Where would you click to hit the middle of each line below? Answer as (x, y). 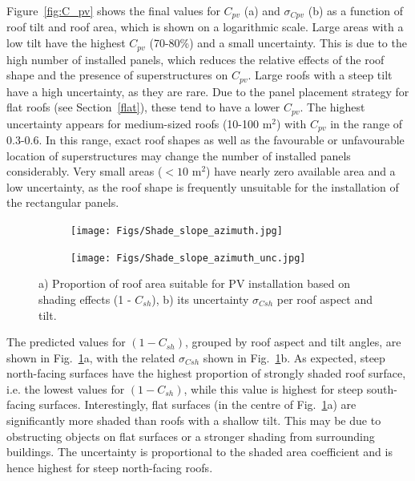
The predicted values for (66, 342)
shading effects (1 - (85, 299)
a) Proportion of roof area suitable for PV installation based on (194, 283)
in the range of (367, 123)
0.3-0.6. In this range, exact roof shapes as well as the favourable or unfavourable (205, 140)
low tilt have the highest (66, 43)
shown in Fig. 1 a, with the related (91, 357)
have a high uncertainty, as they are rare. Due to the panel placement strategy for (208, 91)
